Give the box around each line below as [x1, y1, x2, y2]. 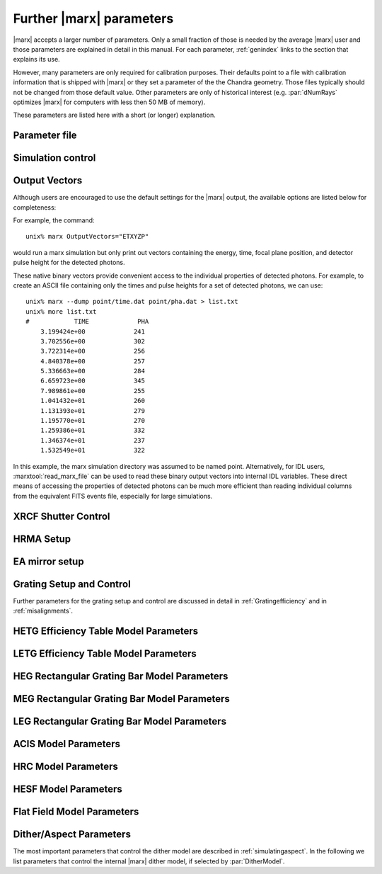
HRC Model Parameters [13, 761, 118, 773]
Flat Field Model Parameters [13, 806, 139, 818]
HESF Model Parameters [13, 783, 123, 795]
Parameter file [13, 130, 77, 142]
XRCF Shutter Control [13, 510, 110, 522]
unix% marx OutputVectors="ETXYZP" [25, 232, 149, 241]
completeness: [13, 203, 57, 212]
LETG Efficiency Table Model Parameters [13, 647, 197, 659]
